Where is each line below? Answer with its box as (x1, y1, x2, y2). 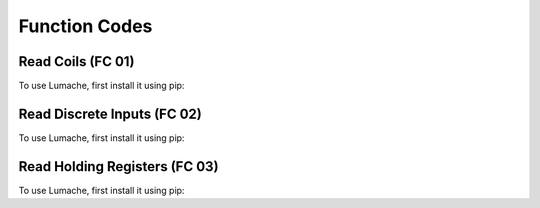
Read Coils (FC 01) (18, 53, 135, 70)
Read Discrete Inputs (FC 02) (18, 105, 202, 122)
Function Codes (18, 15, 153, 37)
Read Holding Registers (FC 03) (18, 158, 219, 175)
